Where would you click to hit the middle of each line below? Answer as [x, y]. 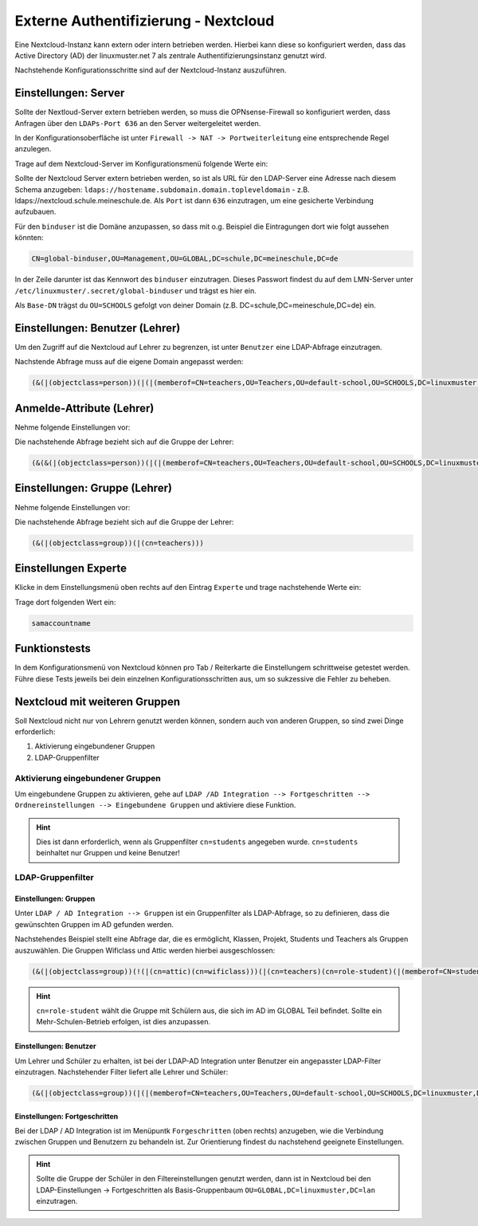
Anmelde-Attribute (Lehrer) [84, 408]
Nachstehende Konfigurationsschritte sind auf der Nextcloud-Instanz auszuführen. [151, 70]
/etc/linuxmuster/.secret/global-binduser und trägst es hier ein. [135, 290]
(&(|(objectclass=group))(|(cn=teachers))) [118, 543]
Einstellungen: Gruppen [55, 899]
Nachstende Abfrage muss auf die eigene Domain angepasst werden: [129, 362]
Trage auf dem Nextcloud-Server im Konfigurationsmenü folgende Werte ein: [141, 163]
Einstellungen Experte [71, 569]
